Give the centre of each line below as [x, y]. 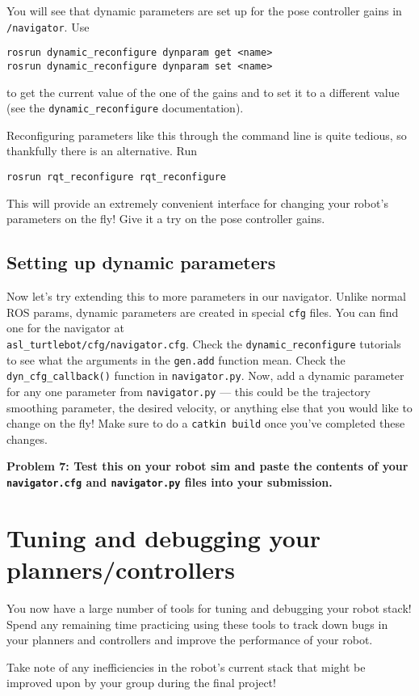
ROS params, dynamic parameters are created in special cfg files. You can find [203, 312]
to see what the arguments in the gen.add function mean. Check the [176, 359]
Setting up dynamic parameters [141, 262]
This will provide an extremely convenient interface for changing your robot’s [197, 202]
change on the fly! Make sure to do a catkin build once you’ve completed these [206, 423]
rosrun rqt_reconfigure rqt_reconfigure [117, 177]
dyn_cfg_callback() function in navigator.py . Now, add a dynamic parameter [205, 375]
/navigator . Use [48, 26]
